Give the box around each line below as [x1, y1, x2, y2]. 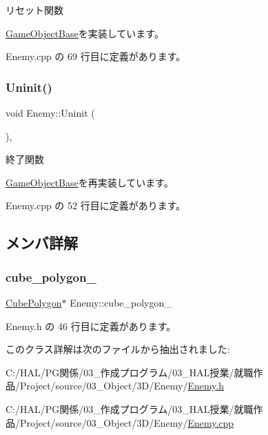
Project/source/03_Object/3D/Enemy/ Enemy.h [19, 378, 225, 393]
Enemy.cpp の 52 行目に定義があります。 [6, 198, 186, 213]
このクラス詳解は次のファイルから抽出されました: [6, 342, 230, 356]
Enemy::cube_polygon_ [70, 295, 172, 309]
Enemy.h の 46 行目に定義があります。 [6, 318, 176, 333]
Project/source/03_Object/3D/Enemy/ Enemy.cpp [19, 415, 234, 429]
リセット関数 [6, 3, 63, 17]
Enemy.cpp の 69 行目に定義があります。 [6, 49, 186, 64]
